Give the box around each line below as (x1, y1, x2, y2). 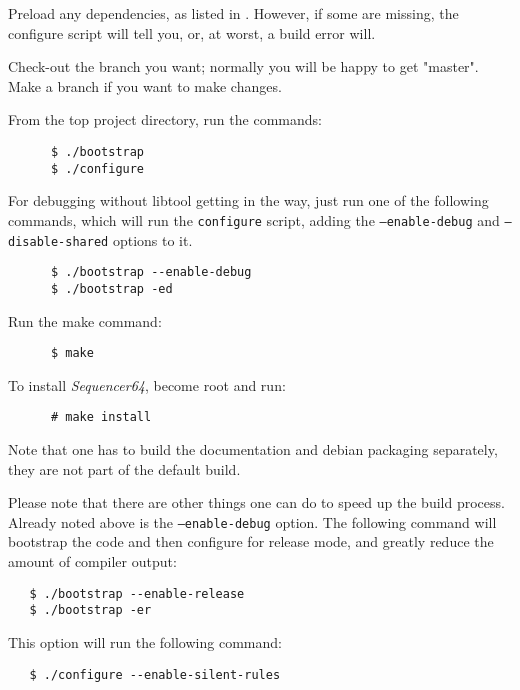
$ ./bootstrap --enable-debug (50, 265, 252, 280)
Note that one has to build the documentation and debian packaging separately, (8, 439, 498, 459)
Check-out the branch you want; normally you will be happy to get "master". (8, 56, 479, 77)
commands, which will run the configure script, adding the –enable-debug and (8, 209, 500, 230)
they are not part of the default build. (8, 458, 241, 479)
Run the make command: (8, 310, 162, 331)
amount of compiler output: (8, 551, 177, 572)
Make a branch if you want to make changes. (8, 75, 282, 96)
